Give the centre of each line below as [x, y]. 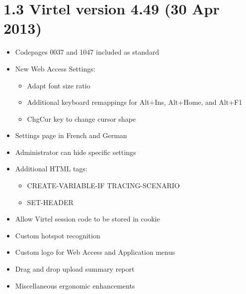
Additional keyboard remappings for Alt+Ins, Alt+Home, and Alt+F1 [135, 102]
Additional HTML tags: [51, 169]
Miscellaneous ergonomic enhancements [75, 285]
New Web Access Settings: [55, 68]
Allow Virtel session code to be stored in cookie [87, 219]
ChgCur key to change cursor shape [82, 118]
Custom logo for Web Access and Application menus [95, 252]
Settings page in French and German [71, 135]
